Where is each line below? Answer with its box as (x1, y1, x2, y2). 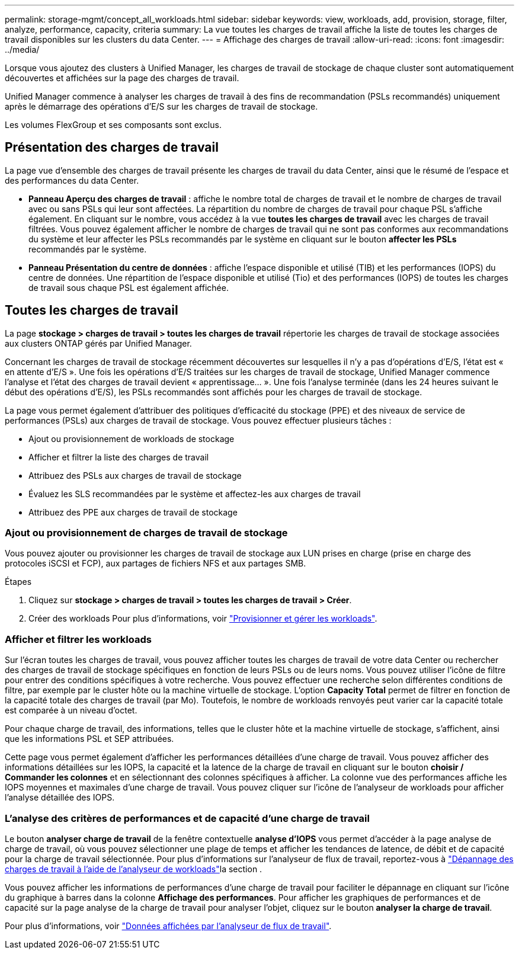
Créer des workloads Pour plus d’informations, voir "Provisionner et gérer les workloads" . (28, 613, 377, 624)
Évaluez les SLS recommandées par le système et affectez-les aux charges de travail (28, 488, 361, 499)
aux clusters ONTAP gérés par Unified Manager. (5, 338, 192, 348)
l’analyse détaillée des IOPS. (5, 792, 115, 803)
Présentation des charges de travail (5, 140, 219, 155)
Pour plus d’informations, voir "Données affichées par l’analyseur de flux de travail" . (5, 920, 332, 931)
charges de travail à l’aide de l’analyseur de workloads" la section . (5, 863, 262, 874)
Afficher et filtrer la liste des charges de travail (28, 452, 209, 462)
